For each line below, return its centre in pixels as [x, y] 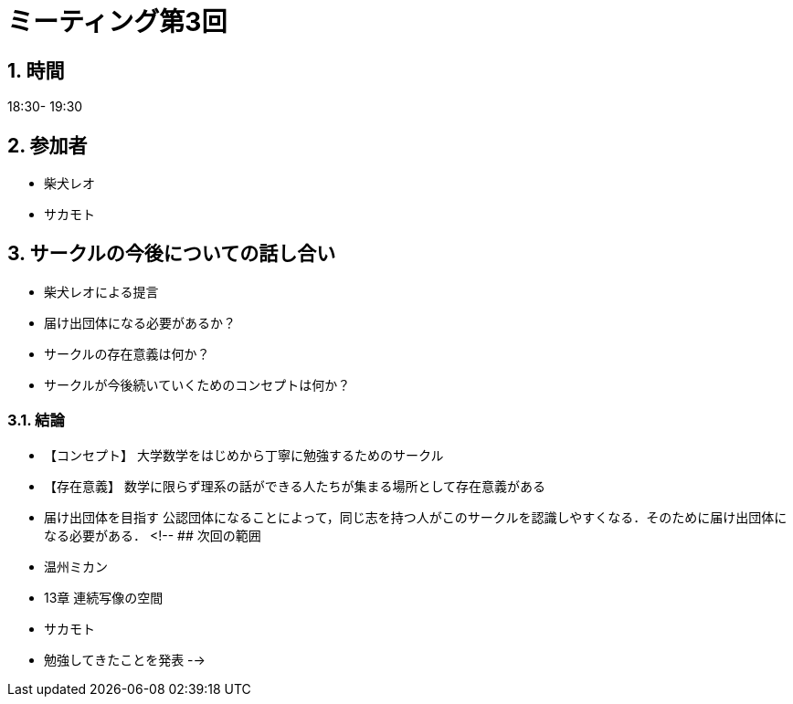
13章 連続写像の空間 [104, 597]
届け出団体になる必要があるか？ [140, 322]
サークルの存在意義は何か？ [127, 353]
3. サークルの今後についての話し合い [172, 254]
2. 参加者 [48, 145]
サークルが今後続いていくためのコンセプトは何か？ [197, 384]
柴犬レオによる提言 [101, 291]
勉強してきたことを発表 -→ [125, 659]
